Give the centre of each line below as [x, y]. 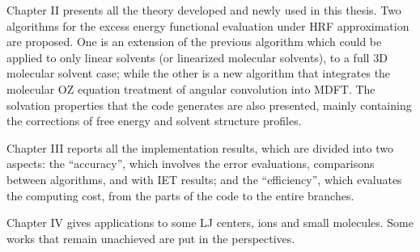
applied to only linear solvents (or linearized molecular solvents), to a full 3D [197, 57]
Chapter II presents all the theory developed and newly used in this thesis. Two [204, 10]
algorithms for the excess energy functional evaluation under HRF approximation [208, 25]
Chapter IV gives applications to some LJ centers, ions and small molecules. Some [210, 223]
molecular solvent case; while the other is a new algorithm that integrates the [199, 73]
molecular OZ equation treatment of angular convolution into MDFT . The [191, 88]
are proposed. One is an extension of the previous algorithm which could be [194, 42]
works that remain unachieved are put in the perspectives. [151, 238]
